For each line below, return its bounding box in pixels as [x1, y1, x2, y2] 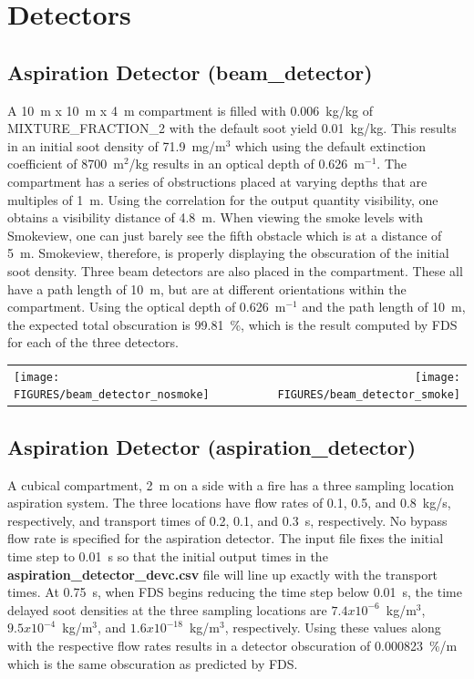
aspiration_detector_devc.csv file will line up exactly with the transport [7, 564, 438, 583]
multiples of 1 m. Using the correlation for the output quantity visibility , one [7, 190, 438, 209]
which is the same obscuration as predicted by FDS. [7, 653, 298, 673]
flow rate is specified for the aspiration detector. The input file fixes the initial [7, 529, 444, 548]
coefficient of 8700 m [7, 154, 124, 173]
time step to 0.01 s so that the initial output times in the [7, 547, 328, 566]
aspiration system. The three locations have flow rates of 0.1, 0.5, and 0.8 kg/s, [7, 493, 451, 512]
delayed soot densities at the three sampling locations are [7, 600, 327, 619]
